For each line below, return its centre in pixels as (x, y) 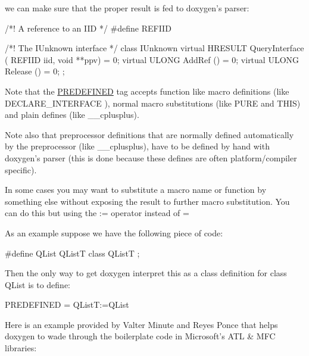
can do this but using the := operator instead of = (97, 213)
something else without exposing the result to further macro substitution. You (147, 201)
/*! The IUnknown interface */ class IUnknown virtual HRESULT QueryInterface (154, 48)
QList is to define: (38, 284)
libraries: (21, 348)
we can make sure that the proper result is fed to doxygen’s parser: (127, 8)
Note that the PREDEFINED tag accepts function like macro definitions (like (147, 91)
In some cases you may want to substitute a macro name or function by (136, 190)
